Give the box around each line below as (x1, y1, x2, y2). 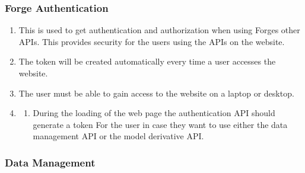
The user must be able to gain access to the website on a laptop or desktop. (18, 86, 294, 99)
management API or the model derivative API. (33, 130, 204, 142)
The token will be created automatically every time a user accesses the (18, 55, 276, 68)
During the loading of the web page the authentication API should (33, 107, 275, 119)
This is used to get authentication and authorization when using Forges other (18, 24, 300, 36)
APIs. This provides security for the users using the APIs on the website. (18, 35, 285, 47)
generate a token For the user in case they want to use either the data (33, 118, 288, 130)
